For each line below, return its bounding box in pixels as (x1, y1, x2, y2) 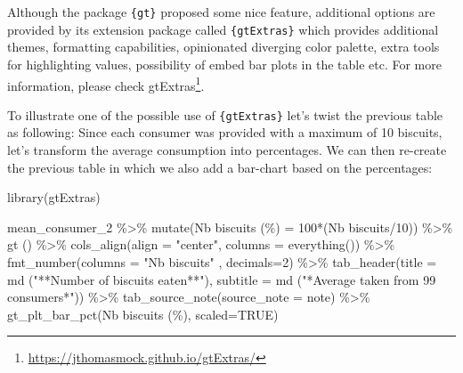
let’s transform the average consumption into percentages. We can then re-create (7, 141, 447, 158)
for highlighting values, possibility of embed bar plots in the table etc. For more (7, 54, 442, 73)
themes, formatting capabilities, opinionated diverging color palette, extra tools (7, 37, 440, 56)
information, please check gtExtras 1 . (7, 73, 205, 94)
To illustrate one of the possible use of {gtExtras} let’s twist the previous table (7, 105, 443, 124)
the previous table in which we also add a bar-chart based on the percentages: (7, 158, 433, 176)
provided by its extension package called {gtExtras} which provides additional (7, 20, 439, 38)
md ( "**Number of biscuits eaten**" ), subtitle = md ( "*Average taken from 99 (7, 270, 436, 288)
